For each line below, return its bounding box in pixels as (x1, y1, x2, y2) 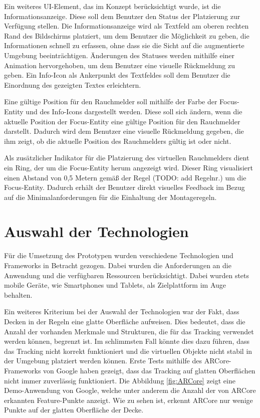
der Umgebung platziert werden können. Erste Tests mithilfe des (4, 355, 202, 366)
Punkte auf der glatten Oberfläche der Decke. (4, 404, 144, 415)
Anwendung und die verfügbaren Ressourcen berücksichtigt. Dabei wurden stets (4, 270, 249, 280)
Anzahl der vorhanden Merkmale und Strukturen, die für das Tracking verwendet (4, 326, 254, 336)
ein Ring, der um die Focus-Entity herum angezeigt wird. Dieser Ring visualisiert (4, 162, 253, 172)
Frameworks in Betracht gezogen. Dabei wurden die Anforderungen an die (4, 260, 231, 270)
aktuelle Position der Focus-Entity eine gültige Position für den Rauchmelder (4, 116, 240, 126)
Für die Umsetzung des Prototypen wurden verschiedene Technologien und (4, 250, 233, 261)
